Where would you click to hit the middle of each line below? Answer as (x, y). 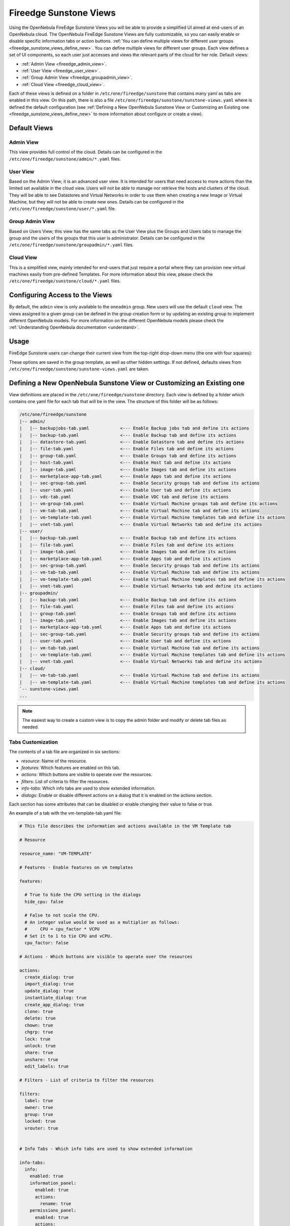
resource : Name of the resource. (54, 761)
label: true (39, 1101)
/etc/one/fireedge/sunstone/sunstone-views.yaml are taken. (79, 369)
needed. (31, 727)
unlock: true (40, 1046)
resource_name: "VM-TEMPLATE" (56, 854)
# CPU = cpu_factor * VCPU (62, 929)
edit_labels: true (47, 1066)
